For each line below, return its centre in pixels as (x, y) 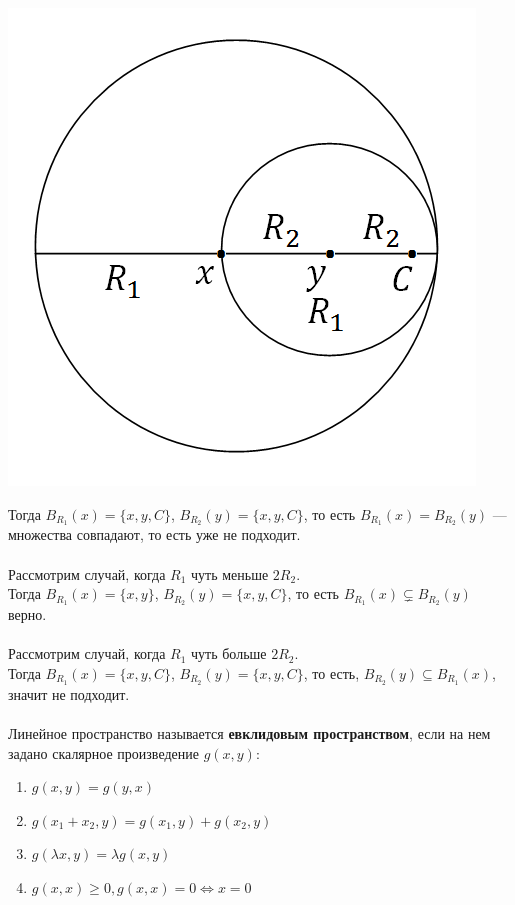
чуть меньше (230, 573)
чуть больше (229, 653)
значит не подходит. (69, 693)
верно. (27, 614)
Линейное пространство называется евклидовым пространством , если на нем (249, 732)
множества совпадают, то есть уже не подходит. (154, 534)
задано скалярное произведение (103, 752)
